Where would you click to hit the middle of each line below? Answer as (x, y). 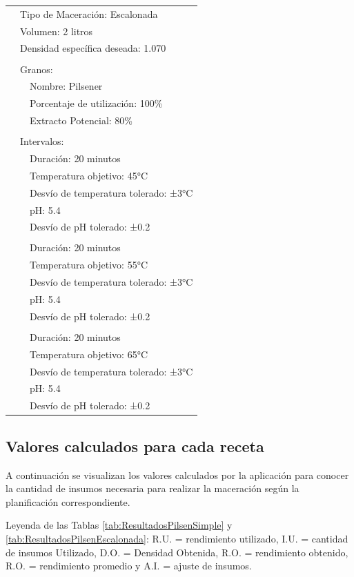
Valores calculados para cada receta (135, 446)
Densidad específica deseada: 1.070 (93, 48)
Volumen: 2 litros (57, 31)
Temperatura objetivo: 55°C (89, 265)
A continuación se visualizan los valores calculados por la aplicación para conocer (177, 475)
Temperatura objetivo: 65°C (89, 354)
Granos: (37, 69)
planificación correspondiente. (68, 501)
